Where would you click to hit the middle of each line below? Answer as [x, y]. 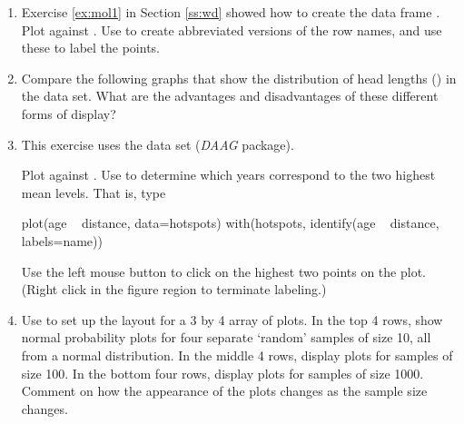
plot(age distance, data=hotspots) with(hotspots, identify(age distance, [230, 223]
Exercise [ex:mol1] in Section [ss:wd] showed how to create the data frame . [231, 12]
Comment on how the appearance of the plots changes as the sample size [224, 391]
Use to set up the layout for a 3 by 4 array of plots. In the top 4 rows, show [232, 319]
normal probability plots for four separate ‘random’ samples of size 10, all [226, 337]
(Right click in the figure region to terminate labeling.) [174, 289]
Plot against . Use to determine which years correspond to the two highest [228, 175]
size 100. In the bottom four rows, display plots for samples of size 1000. [222, 373]
